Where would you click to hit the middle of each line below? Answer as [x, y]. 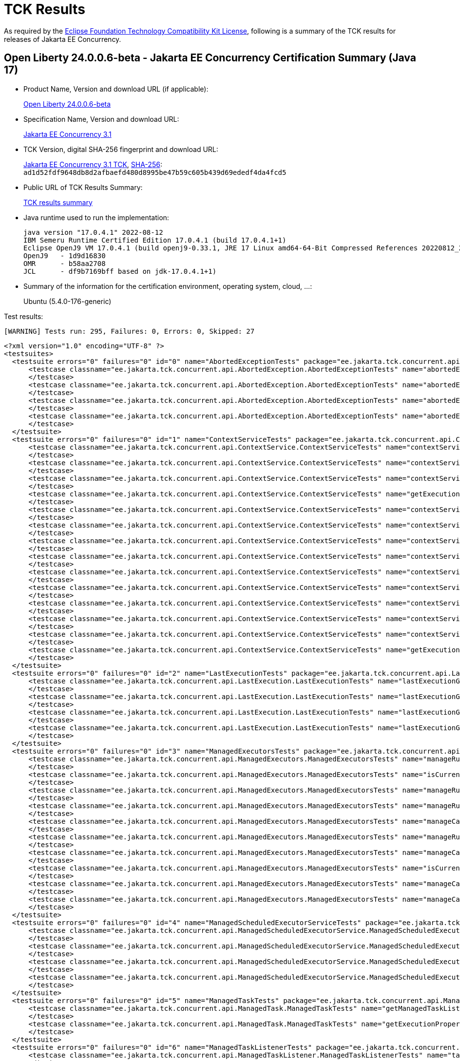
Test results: [24, 316]
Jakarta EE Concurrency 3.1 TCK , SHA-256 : [93, 164]
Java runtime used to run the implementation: [96, 217]
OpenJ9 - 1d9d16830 [65, 256]
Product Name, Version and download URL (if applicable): [116, 89]
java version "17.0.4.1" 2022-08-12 [93, 232]
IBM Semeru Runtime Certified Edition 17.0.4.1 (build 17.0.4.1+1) [155, 240]
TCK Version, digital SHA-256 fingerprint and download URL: [121, 149]
